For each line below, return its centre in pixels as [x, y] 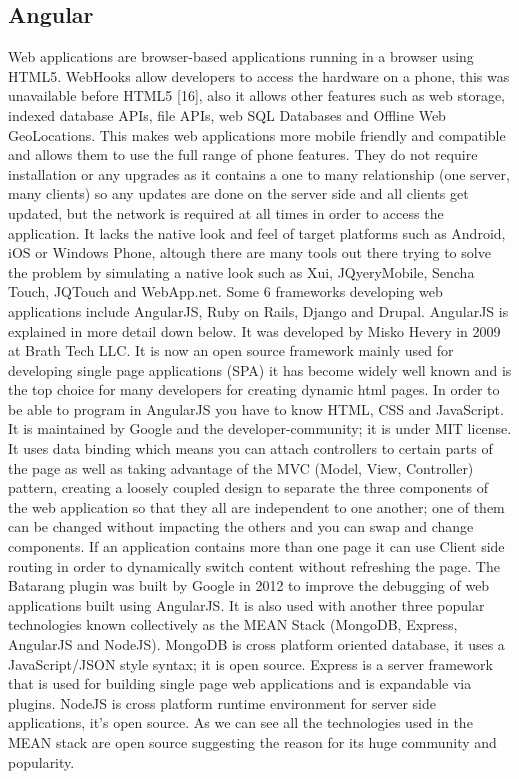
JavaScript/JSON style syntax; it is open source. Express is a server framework [250, 663]
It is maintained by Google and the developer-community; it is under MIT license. [260, 428]
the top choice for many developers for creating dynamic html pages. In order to [254, 389]
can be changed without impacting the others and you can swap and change [241, 526]
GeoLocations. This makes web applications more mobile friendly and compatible [257, 134]
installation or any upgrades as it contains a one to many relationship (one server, [259, 173]
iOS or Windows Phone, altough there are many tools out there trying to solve [249, 252]
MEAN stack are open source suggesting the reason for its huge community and [252, 741]
